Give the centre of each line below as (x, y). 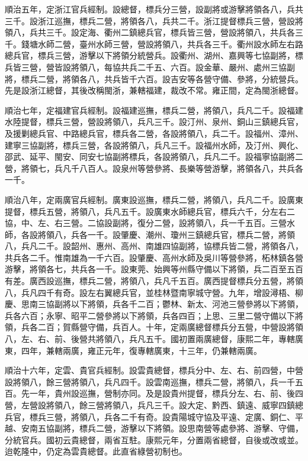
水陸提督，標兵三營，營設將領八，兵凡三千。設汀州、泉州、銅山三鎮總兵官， (154, 122)
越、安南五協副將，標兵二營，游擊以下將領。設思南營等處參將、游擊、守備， (154, 428)
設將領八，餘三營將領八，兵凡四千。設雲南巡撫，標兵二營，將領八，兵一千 (150, 381)
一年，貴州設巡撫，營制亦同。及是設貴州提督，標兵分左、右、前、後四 (166, 393)
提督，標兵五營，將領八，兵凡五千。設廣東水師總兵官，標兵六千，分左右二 (150, 211)
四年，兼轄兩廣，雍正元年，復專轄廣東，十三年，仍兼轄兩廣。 (141, 350)
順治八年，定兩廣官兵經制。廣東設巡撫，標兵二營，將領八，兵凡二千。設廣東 (154, 199)
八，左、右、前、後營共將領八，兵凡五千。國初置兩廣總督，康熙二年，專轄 (150, 339)
